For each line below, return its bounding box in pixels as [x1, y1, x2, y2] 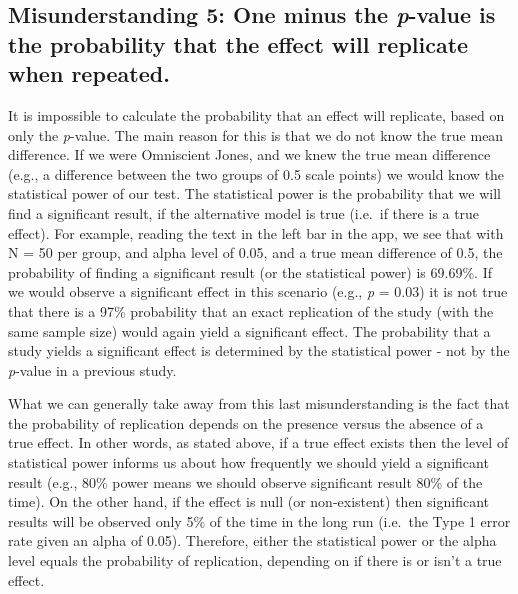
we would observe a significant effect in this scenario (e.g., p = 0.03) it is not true [8, 281, 508, 302]
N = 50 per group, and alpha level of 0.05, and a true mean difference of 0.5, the [8, 242, 503, 263]
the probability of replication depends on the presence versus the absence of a [8, 412, 484, 433]
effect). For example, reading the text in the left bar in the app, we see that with [8, 222, 504, 243]
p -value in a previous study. [8, 359, 177, 380]
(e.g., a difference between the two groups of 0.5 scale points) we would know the [8, 163, 505, 184]
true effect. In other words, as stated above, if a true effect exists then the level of [8, 432, 509, 453]
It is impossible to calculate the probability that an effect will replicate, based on [8, 104, 505, 125]
